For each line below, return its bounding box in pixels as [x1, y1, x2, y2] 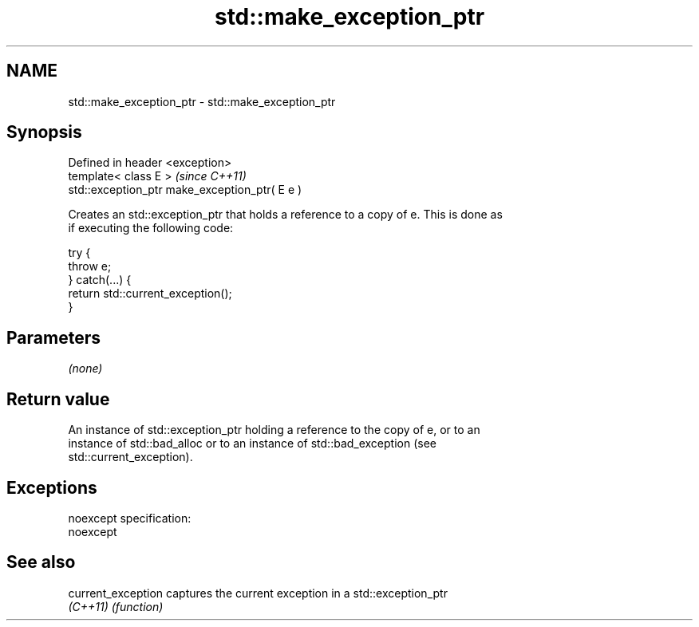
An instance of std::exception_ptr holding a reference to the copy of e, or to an [68, 423, 480, 437]
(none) [68, 361, 103, 376]
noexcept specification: [68, 511, 192, 525]
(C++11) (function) [68, 599, 164, 613]
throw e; [68, 259, 112, 274]
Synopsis [6, 122, 82, 143]
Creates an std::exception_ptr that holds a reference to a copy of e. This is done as [68, 207, 503, 222]
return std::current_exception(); [68, 286, 232, 301]
